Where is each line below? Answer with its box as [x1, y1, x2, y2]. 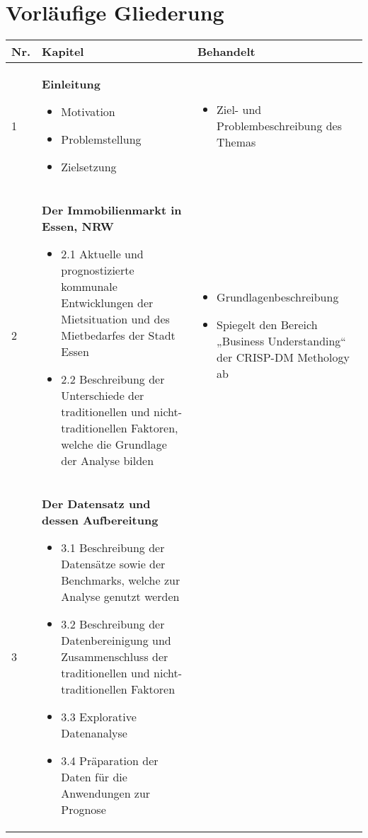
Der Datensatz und [42, 495, 151, 512]
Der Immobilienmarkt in [42, 202, 182, 219]
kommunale [61, 278, 117, 295]
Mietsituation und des [61, 311, 170, 328]
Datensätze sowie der [61, 556, 166, 573]
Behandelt [197, 43, 255, 60]
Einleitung [42, 76, 100, 93]
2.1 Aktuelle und [61, 246, 144, 263]
